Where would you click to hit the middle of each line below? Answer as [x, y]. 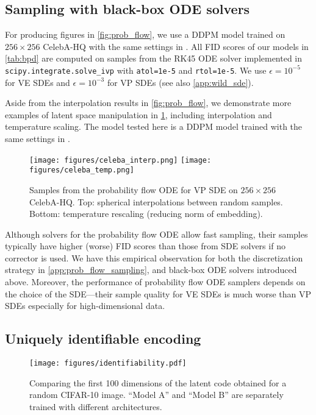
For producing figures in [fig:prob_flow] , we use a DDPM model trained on [145, 34]
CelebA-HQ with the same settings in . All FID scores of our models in [176, 46]
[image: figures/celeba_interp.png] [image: [120, 160]
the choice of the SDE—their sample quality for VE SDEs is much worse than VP [158, 293]
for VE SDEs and [38, 82]
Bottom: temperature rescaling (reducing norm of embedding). [146, 214]
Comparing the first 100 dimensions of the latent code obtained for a [158, 382]
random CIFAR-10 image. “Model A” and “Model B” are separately [156, 395]
